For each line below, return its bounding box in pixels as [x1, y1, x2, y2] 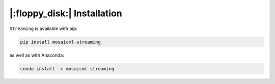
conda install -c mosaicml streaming [20, 66, 115, 71]
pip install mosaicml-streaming [20, 39, 101, 45]
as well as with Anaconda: [9, 52, 65, 58]
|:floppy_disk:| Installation [9, 8, 122, 19]
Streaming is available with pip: [9, 25, 77, 32]
